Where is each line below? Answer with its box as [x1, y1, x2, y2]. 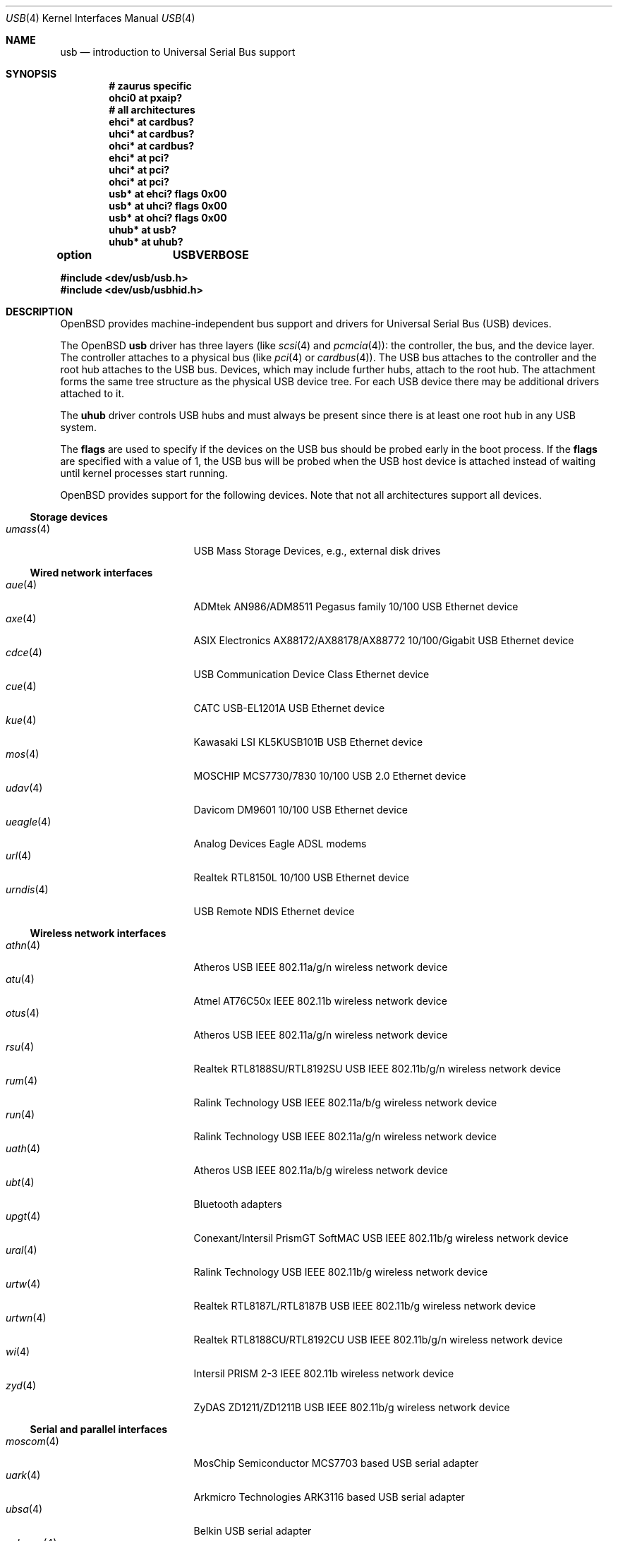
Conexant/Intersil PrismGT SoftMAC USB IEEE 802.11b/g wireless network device [193, 1232, 569, 1244]
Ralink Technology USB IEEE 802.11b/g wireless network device [193, 1266, 488, 1278]
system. [60, 421, 97, 433]
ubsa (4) [6, 1503, 43, 1515]
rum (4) [6, 1075, 38, 1087]
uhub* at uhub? [109, 236, 183, 248]
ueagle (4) [6, 816, 51, 828]
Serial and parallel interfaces [30, 1423, 168, 1435]
